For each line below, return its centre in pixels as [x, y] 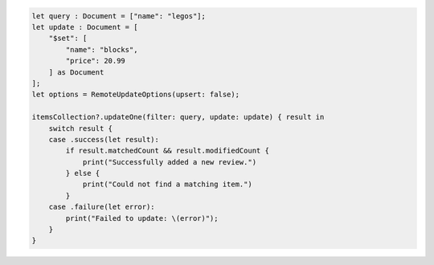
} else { [83, 173]
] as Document [76, 72]
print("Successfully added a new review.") [170, 162]
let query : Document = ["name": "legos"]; [119, 16]
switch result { [80, 128]
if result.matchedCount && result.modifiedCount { [167, 151]
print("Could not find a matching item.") [167, 184]
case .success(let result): [104, 139]
